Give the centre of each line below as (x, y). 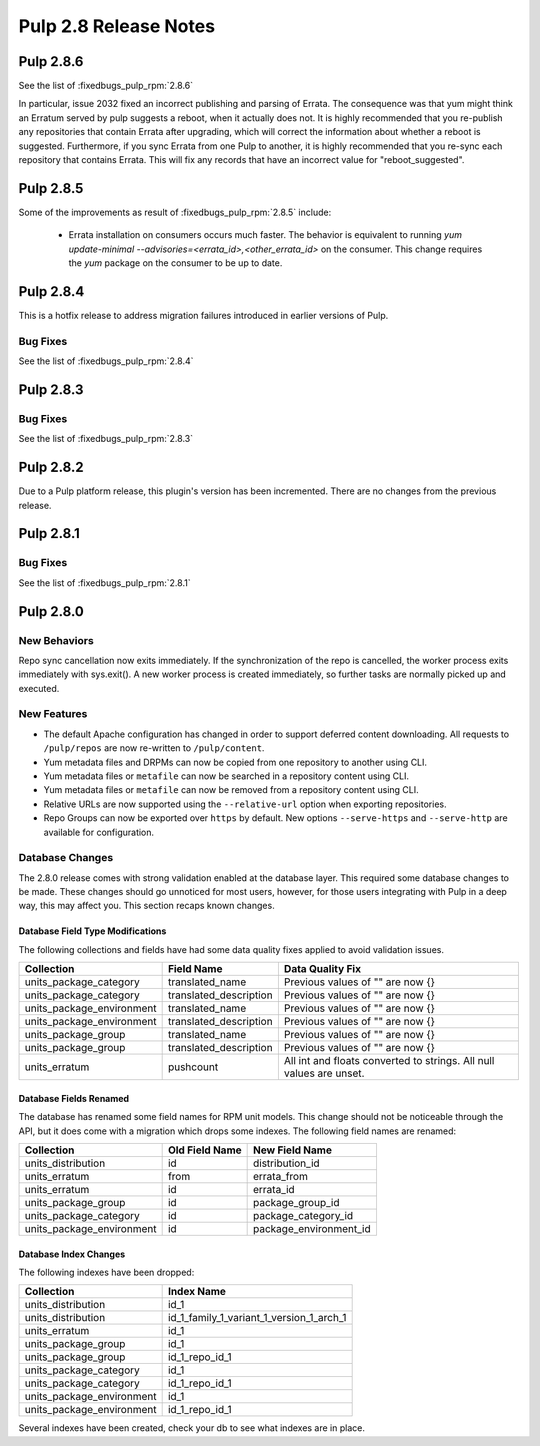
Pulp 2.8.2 (51, 467)
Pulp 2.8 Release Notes (116, 26)
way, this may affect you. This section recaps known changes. (146, 906)
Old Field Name (204, 1150)
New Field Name (292, 1150)
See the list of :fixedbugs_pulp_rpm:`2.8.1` (104, 582)
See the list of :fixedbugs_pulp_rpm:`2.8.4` (106, 361)
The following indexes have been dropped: (106, 1272)
